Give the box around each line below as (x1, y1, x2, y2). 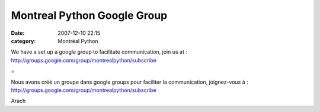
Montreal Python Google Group (11, 9, 168, 22)
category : (11, 37, 36, 44)
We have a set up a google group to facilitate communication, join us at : (11, 48, 188, 55)
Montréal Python (57, 37, 98, 44)
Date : (11, 29, 25, 37)
